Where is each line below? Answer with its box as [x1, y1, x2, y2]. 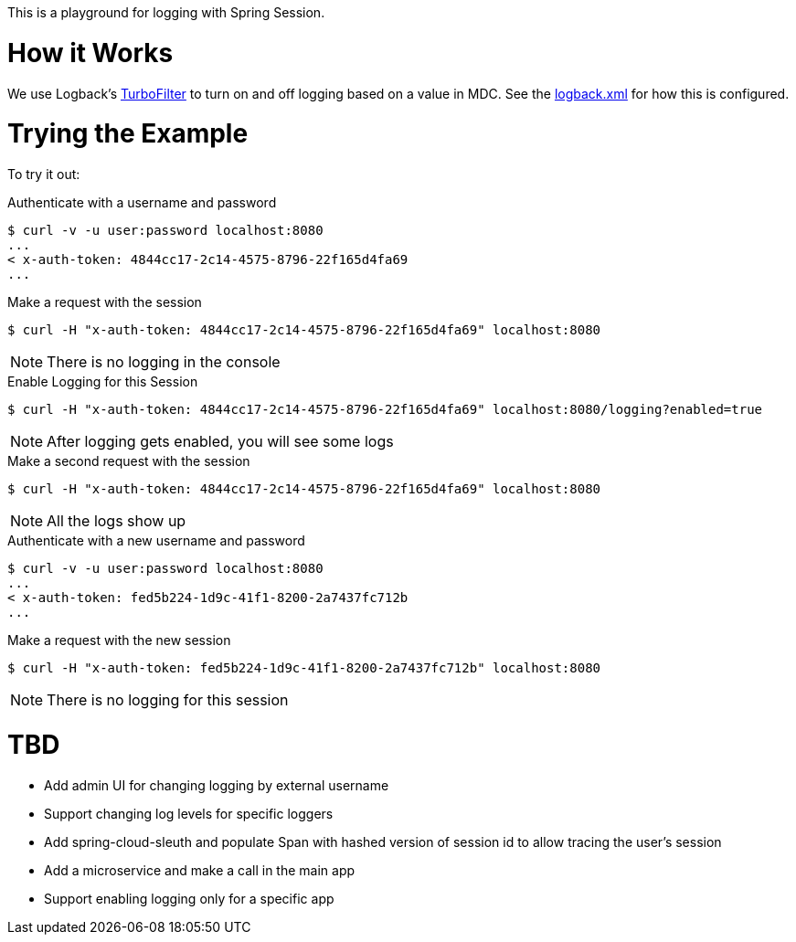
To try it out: [7, 166, 80, 182]
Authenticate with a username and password [7, 195, 277, 210]
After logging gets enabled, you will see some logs [47, 432, 394, 450]
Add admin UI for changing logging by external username [44, 777, 389, 793]
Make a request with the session [7, 294, 202, 310]
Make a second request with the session [7, 453, 250, 469]
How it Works [7, 37, 174, 69]
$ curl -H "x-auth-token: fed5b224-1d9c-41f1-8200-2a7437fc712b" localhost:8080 [7, 661, 601, 675]
